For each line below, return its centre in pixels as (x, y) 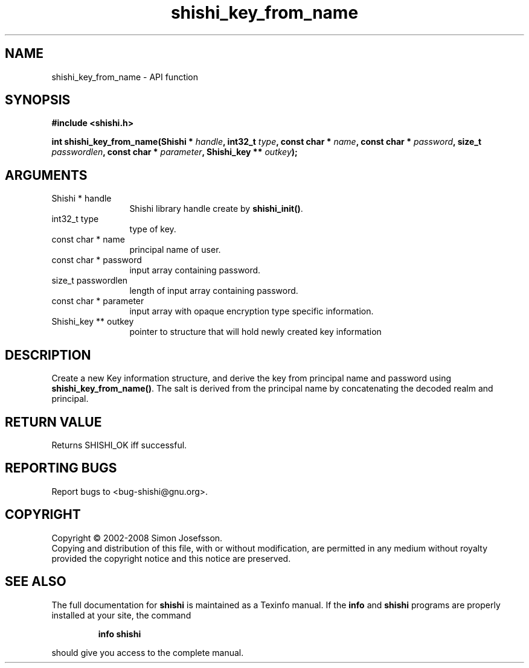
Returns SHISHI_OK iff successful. (119, 445)
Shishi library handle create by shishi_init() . (216, 209)
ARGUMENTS (46, 175)
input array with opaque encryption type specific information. (252, 311)
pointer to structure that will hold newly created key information (255, 332)
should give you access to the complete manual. (148, 652)
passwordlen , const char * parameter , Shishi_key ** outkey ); (175, 152)
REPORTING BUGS (61, 468)
